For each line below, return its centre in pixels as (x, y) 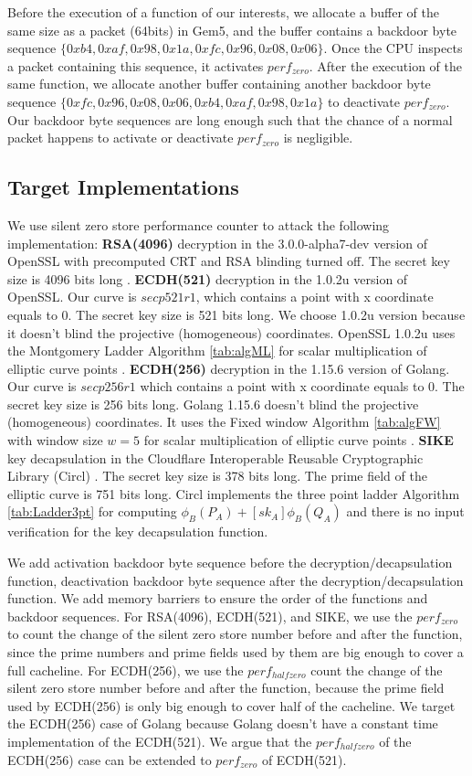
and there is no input (405, 511)
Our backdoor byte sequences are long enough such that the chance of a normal (230, 119)
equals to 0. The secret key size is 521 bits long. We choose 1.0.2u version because (236, 314)
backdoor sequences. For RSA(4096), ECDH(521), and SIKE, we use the (210, 616)
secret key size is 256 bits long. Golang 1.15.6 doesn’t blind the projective (213, 404)
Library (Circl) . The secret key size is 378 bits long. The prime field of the (217, 476)
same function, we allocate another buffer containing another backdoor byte (219, 84)
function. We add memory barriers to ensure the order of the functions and (218, 598)
